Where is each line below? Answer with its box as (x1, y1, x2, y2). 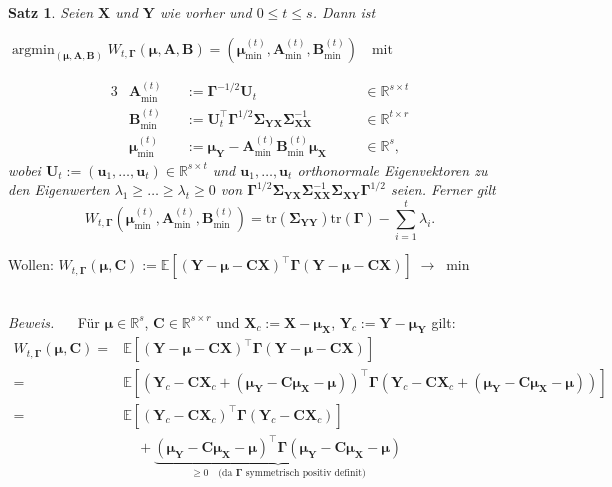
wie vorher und (160, 2, 252, 22)
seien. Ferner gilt (390, 179, 496, 200)
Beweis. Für (8, 311, 100, 332)
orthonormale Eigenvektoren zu (297, 159, 488, 180)
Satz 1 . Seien (8, 2, 94, 22)
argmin (11, 42, 55, 57)
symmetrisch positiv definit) (245, 467, 366, 478)
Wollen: (8, 254, 54, 275)
